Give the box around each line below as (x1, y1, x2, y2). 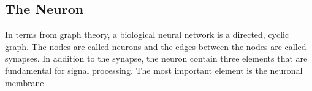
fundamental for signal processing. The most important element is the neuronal (5, 64, 303, 76)
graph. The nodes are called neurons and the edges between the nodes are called (5, 40, 306, 53)
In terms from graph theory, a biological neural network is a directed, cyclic (5, 28, 289, 41)
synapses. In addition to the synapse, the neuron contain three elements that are (5, 52, 308, 65)
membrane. (5, 76, 47, 89)
